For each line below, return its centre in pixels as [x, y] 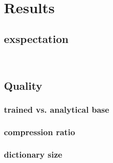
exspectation [36, 38]
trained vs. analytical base [57, 109]
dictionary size [33, 154]
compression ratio [40, 132]
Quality [23, 85]
